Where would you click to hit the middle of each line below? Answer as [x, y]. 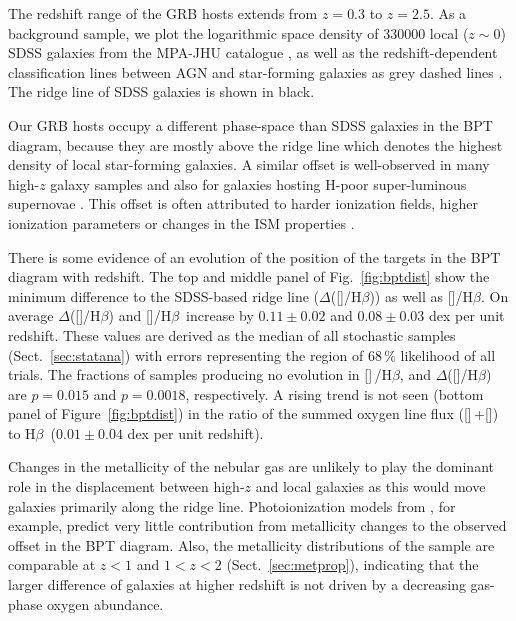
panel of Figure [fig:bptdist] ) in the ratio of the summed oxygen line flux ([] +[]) [253, 413]
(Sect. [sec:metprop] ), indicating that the [352, 564]
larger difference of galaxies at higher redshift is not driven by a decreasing [237, 584]
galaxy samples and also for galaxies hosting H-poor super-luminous [258, 183]
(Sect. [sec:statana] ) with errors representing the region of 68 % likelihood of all [252, 354]
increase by [220, 315]
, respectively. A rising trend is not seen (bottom [334, 393]
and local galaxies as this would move [370, 486]
